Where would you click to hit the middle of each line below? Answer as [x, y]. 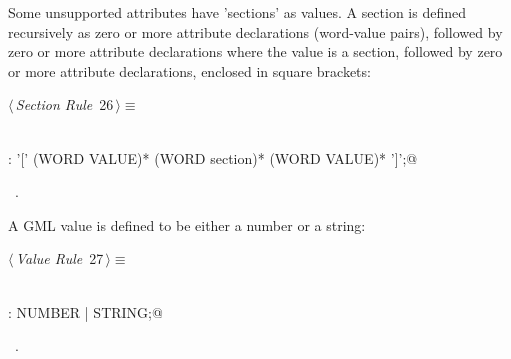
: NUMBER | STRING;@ [85, 311]
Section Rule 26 [64, 104]
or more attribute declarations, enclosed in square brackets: [189, 70]
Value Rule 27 [59, 258]
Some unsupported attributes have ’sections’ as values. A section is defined [237, 12]
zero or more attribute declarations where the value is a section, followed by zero [255, 51]
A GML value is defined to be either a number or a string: [187, 224]
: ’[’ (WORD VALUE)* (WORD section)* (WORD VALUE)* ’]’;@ [213, 157]
